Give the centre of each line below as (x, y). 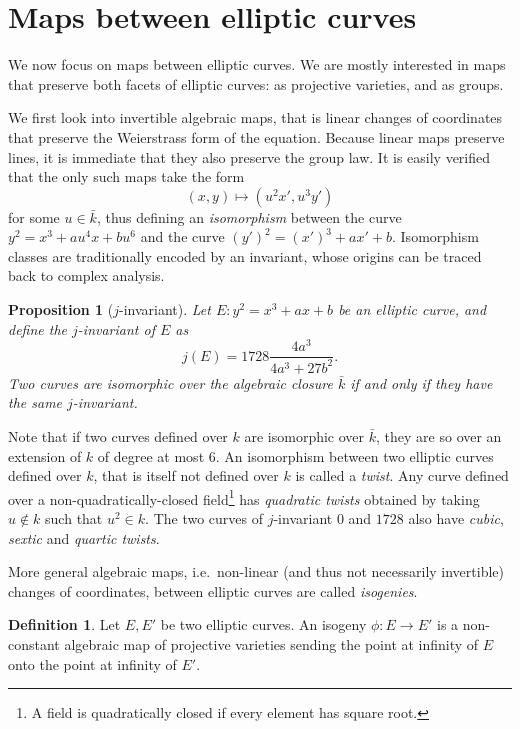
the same (35, 402)
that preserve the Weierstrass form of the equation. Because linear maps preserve (256, 136)
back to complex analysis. (86, 275)
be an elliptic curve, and (412, 309)
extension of (45, 455)
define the (38, 328)
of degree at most (151, 455)
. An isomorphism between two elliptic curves (354, 455)
